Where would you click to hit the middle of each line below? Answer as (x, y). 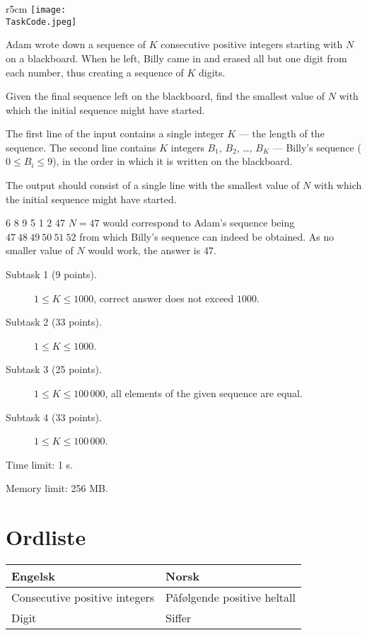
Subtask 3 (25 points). (54, 369)
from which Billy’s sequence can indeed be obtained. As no (207, 236)
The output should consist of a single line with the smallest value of (153, 185)
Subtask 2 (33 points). (54, 322)
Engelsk (34, 576)
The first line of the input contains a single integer (115, 133)
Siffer (179, 618)
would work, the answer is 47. (152, 250)
